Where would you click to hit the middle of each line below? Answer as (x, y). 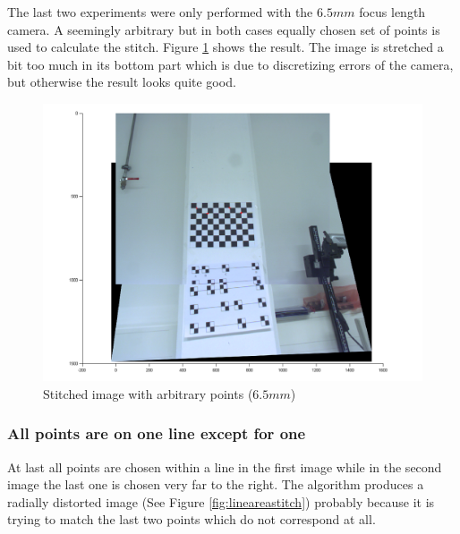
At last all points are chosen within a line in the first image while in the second (225, 466)
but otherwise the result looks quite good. (122, 82)
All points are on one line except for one (157, 433)
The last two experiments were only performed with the (160, 12)
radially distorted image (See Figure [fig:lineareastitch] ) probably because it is (221, 501)
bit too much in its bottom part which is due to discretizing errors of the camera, (230, 64)
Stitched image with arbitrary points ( (148, 393)
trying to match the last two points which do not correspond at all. (192, 519)
